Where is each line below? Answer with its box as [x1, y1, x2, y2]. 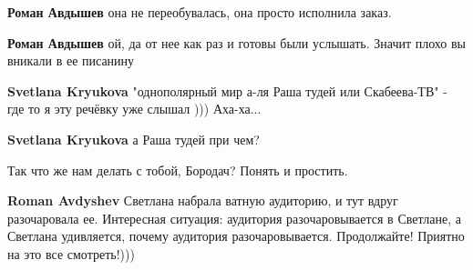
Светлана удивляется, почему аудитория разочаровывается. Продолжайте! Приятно [7, 226, 465, 245]
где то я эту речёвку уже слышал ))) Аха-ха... [7, 99, 262, 118]
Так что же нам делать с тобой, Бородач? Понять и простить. [7, 160, 348, 179]
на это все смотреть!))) [7, 244, 135, 263]
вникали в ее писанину [7, 51, 135, 70]
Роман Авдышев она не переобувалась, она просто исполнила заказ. [7, 3, 392, 21]
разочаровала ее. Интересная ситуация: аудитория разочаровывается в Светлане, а [7, 208, 461, 227]
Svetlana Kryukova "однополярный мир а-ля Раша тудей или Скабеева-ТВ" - [7, 81, 447, 100]
